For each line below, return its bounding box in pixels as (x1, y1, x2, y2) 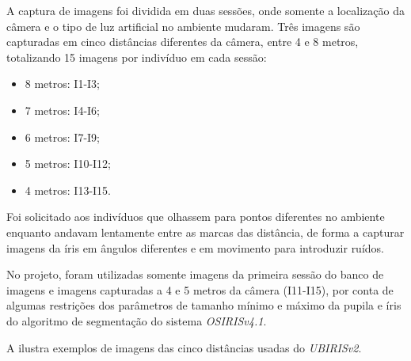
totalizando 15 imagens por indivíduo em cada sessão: (6, 48, 267, 65)
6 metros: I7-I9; (25, 128, 101, 145)
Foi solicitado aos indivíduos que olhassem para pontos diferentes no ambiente (6, 208, 385, 225)
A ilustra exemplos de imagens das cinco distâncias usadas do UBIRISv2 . (6, 339, 362, 355)
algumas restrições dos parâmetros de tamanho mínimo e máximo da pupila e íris (6, 297, 401, 313)
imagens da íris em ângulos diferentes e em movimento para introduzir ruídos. (6, 239, 384, 256)
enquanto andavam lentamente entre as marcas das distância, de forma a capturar (6, 223, 405, 240)
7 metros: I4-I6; (25, 101, 101, 118)
